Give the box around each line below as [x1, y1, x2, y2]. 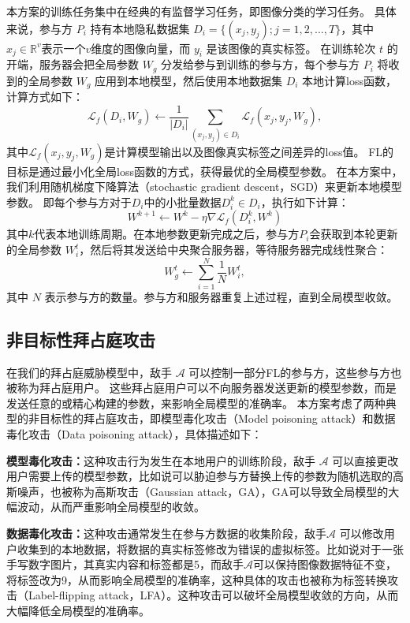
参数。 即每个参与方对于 [6, 193, 132, 210]
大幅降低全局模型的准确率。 [6, 602, 150, 618]
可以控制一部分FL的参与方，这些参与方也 [188, 364, 402, 380]
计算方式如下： [6, 88, 84, 105]
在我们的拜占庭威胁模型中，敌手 [6, 364, 172, 380]
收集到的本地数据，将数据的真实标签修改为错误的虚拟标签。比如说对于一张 [17, 540, 404, 557]
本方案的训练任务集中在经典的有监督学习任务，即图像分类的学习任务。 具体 [6, 3, 397, 19]
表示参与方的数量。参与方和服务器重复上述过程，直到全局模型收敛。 [44, 288, 398, 304]
